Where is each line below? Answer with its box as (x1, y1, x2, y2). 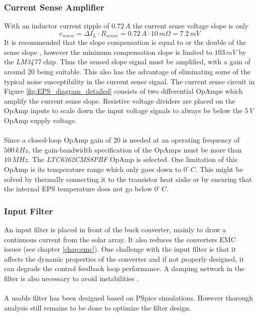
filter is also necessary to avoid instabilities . (4, 273, 139, 283)
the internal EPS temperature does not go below (4, 183, 152, 194)
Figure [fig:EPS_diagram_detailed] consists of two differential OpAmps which (4, 86, 243, 96)
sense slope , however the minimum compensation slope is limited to (4, 46, 213, 57)
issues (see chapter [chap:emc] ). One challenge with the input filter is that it (4, 244, 236, 254)
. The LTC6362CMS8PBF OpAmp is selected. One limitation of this (28, 154, 238, 164)
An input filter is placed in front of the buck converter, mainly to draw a (4, 224, 226, 234)
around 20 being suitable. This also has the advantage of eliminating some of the (4, 66, 251, 77)
